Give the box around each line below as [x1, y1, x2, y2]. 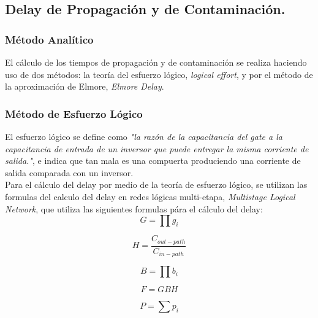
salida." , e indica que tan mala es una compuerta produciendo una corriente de [5, 154, 301, 167]
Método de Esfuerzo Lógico [5, 106, 143, 121]
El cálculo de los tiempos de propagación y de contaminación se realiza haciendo [5, 56, 307, 68]
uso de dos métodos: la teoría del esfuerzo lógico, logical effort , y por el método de [5, 68, 313, 80]
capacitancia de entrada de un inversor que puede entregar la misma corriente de [5, 142, 309, 155]
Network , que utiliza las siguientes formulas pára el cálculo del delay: [5, 202, 263, 215]
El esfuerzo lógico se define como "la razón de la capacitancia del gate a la [5, 130, 282, 142]
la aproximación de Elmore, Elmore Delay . [5, 80, 164, 93]
